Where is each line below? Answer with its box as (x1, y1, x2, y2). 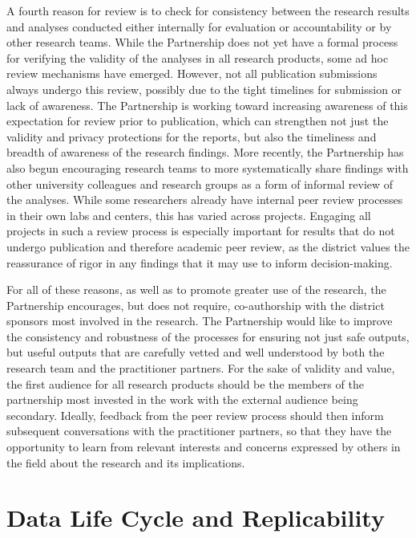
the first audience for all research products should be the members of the (6, 375, 364, 392)
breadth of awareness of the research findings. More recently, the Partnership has (6, 144, 404, 161)
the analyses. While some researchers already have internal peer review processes (6, 191, 403, 208)
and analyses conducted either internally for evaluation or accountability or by (6, 18, 392, 35)
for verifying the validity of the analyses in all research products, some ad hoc (6, 49, 389, 66)
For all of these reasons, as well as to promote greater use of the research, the (6, 281, 386, 298)
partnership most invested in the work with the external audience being (6, 391, 358, 408)
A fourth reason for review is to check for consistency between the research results (6, 2, 410, 18)
